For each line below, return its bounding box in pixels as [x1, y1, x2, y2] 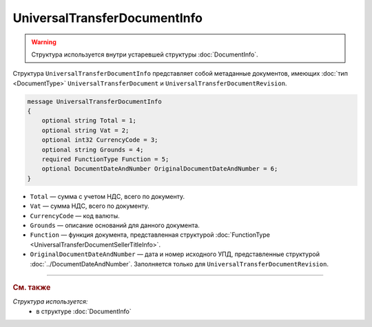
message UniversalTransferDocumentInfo [27, 97, 162, 105]
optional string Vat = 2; [41, 126, 130, 134]
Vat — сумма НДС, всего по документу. [30, 202, 149, 210]
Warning [31, 38, 56, 46]
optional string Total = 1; [41, 117, 137, 125]
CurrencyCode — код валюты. [30, 211, 120, 220]
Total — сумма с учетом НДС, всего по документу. [30, 192, 185, 200]
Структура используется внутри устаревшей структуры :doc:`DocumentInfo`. [31, 50, 258, 59]
